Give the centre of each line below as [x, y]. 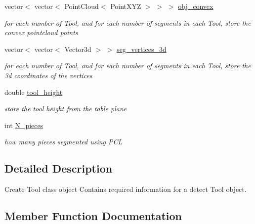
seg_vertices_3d [142, 49]
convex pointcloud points [41, 32]
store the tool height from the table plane [66, 109]
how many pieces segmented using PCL [64, 142]
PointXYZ [126, 6]
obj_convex [196, 6]
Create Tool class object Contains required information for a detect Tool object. [126, 189]
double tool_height [34, 92]
